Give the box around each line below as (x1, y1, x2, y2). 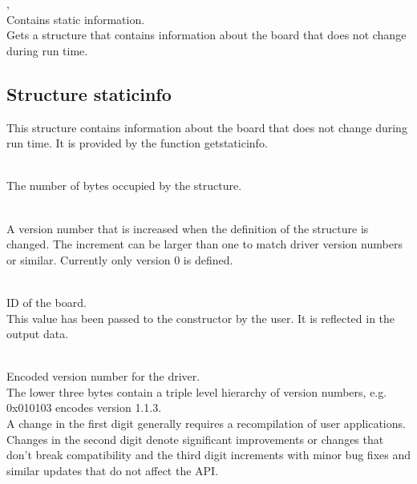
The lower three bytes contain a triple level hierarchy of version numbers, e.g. (6, 383, 387, 400)
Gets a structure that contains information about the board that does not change (6, 26, 407, 43)
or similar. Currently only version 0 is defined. (6, 251, 233, 268)
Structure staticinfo (6, 81, 172, 106)
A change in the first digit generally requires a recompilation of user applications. (6, 415, 406, 432)
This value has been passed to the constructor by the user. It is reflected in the (6, 309, 395, 326)
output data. (6, 325, 69, 342)
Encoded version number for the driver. (6, 368, 200, 385)
